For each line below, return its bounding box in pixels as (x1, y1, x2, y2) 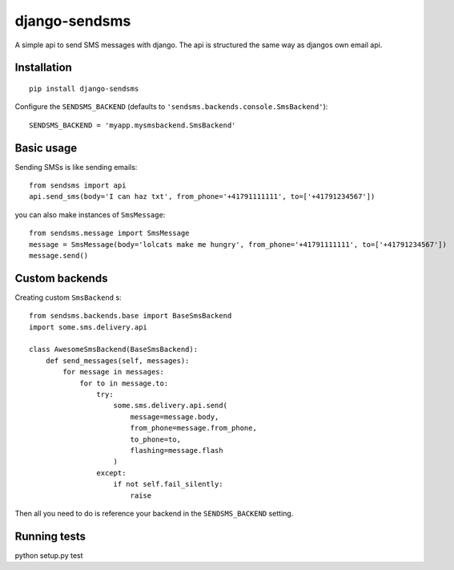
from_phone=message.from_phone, (130, 423, 258, 433)
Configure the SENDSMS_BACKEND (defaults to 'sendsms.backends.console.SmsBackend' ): (14, 102, 328, 111)
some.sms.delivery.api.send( (113, 401, 228, 410)
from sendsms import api (29, 181, 127, 190)
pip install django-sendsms (29, 84, 139, 93)
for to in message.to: (79, 378, 169, 388)
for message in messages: (62, 367, 164, 377)
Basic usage (14, 141, 78, 155)
